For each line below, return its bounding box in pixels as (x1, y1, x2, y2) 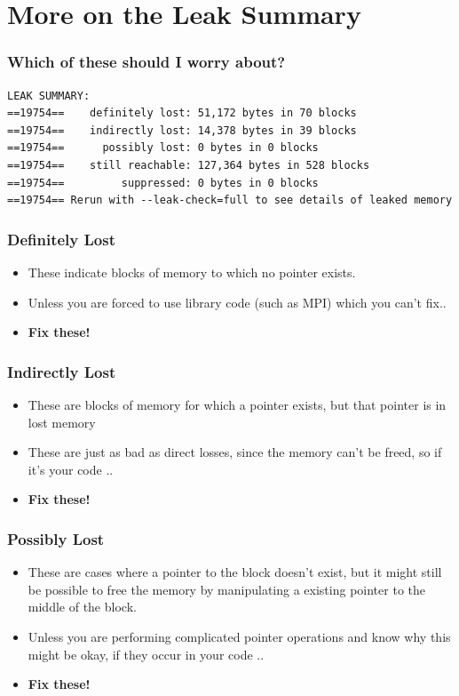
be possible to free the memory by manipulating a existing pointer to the (28, 580, 425, 598)
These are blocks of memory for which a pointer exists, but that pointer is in (28, 395, 447, 413)
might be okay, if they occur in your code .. (28, 644, 265, 663)
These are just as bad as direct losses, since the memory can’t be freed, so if (28, 443, 442, 461)
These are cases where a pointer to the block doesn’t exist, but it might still (28, 563, 442, 581)
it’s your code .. (28, 460, 114, 478)
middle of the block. (28, 597, 137, 616)
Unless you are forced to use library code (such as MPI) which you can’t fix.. (28, 292, 447, 311)
